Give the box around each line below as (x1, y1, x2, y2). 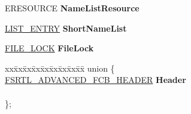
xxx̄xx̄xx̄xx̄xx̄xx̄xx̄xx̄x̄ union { (5, 61, 115, 74)
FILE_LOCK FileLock (5, 42, 94, 54)
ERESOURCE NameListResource (5, 2, 140, 14)
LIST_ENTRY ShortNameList (5, 21, 127, 34)
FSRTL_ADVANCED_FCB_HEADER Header (5, 73, 186, 86)
